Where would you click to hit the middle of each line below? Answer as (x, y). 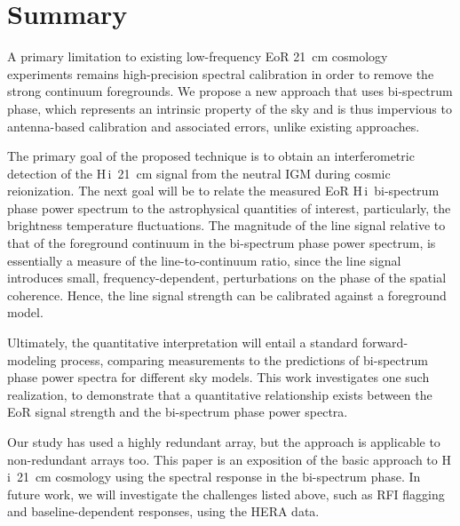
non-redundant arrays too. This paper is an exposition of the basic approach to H (229, 459)
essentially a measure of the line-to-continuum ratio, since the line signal (204, 260)
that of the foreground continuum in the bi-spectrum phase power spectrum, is (222, 243)
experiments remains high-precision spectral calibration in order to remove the (221, 73)
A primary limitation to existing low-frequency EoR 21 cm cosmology (198, 56)
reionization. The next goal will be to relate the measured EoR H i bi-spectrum (223, 191)
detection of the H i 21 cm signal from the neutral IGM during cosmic (199, 173)
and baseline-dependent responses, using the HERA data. (163, 511)
